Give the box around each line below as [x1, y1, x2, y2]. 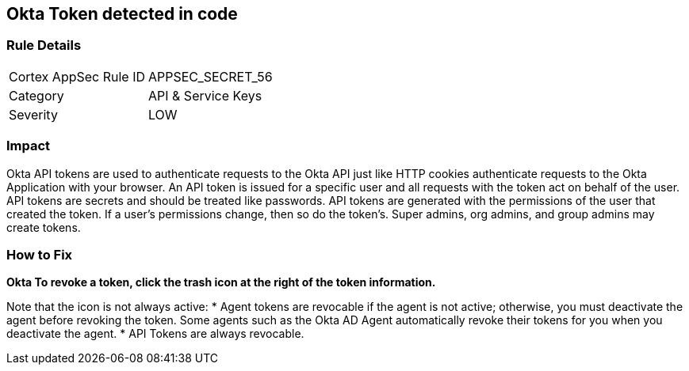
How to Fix [6, 246, 73, 263]
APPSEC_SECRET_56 [148, 68, 273, 85]
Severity [9, 106, 58, 123]
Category [9, 87, 64, 104]
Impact [6, 138, 51, 154]
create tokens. [6, 220, 81, 234]
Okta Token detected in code [6, 4, 238, 24]
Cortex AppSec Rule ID [9, 68, 146, 85]
